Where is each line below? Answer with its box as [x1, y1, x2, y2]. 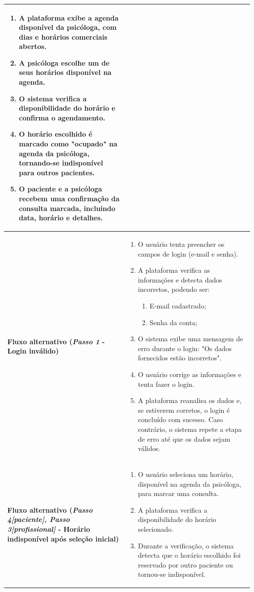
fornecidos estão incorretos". [138, 353, 222, 363]
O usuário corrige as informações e [138, 369, 241, 379]
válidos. [138, 443, 161, 453]
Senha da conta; [149, 317, 197, 327]
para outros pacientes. [19, 167, 95, 177]
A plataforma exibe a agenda [19, 12, 119, 23]
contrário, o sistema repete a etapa [138, 424, 242, 434]
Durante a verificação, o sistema [138, 540, 234, 550]
